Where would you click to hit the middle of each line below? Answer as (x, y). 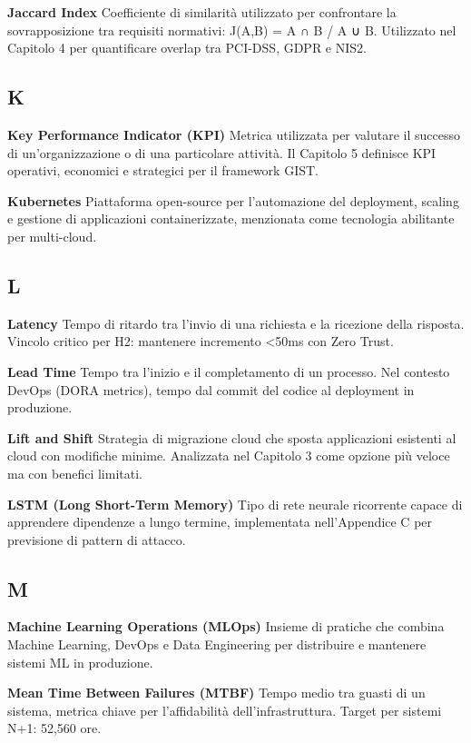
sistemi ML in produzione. (80, 662)
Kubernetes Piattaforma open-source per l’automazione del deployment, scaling (233, 200)
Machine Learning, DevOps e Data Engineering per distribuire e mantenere (217, 644)
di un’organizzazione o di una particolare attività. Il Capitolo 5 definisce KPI (222, 152)
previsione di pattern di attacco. (97, 539)
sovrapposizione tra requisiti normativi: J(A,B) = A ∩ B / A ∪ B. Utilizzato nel (232, 30)
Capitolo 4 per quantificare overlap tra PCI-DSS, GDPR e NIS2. (187, 48)
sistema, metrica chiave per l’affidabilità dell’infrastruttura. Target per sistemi (225, 710)
